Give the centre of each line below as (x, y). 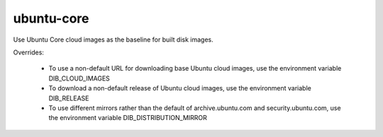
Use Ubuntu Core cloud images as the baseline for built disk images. (113, 40)
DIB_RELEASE (69, 98)
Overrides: (28, 52)
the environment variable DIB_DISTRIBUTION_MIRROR (128, 118)
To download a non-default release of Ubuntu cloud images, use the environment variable (180, 88)
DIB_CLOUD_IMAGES (79, 78)
